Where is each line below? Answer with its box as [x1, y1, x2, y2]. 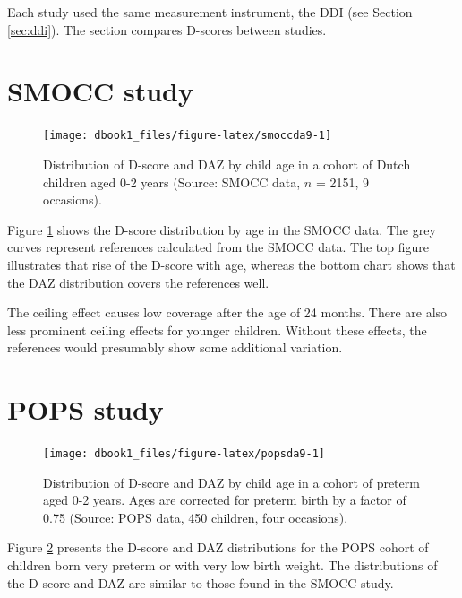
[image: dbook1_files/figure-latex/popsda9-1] [43, 447, 325, 461]
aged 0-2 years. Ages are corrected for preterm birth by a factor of [43, 490, 406, 509]
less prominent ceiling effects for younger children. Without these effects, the [7, 320, 427, 339]
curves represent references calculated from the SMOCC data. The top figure [7, 238, 430, 256]
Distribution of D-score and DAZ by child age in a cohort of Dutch [43, 154, 411, 173]
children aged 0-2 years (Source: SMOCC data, [43, 172, 301, 191]
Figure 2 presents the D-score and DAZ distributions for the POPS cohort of [7, 538, 429, 557]
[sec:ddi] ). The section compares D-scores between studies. [7, 20, 327, 39]
